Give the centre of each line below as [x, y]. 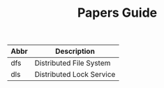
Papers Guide [117, 13]
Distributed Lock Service [75, 75]
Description [75, 52]
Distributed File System [73, 63]
